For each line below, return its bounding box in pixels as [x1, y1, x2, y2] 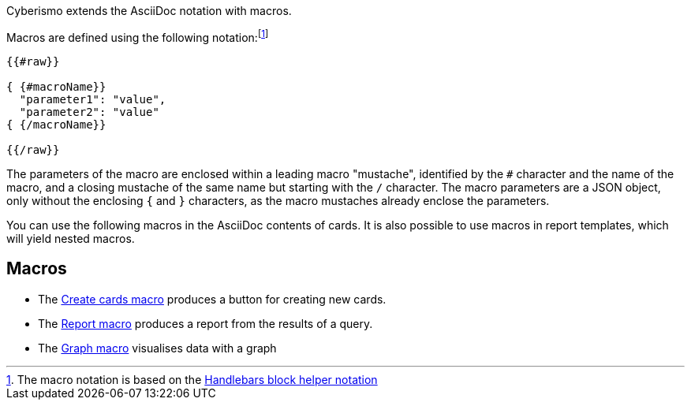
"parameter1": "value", [19, 92, 166, 106]
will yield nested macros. [6, 231, 135, 245]
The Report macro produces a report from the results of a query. [38, 316, 373, 330]
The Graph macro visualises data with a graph [38, 341, 277, 355]
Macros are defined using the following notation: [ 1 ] [6, 28, 269, 44]
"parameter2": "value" [19, 105, 159, 118]
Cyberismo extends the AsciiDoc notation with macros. [6, 4, 292, 17]
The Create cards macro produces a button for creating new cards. [38, 292, 387, 306]
